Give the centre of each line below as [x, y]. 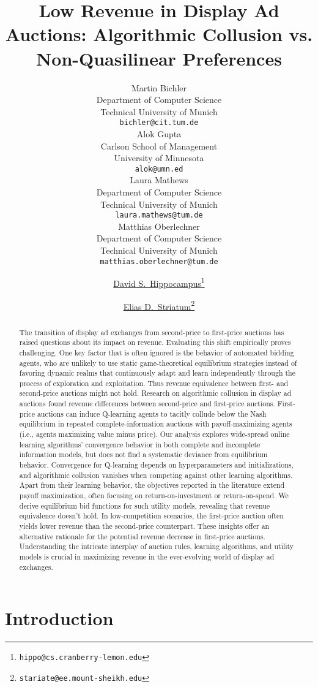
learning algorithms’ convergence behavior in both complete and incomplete [140, 444]
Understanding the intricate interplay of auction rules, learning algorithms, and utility [157, 546]
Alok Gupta [159, 133]
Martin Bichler [159, 87]
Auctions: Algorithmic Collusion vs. [159, 34]
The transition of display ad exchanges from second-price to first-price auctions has [152, 332]
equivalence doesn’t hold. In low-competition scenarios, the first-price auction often [151, 516]
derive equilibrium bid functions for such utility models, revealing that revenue [145, 505]
